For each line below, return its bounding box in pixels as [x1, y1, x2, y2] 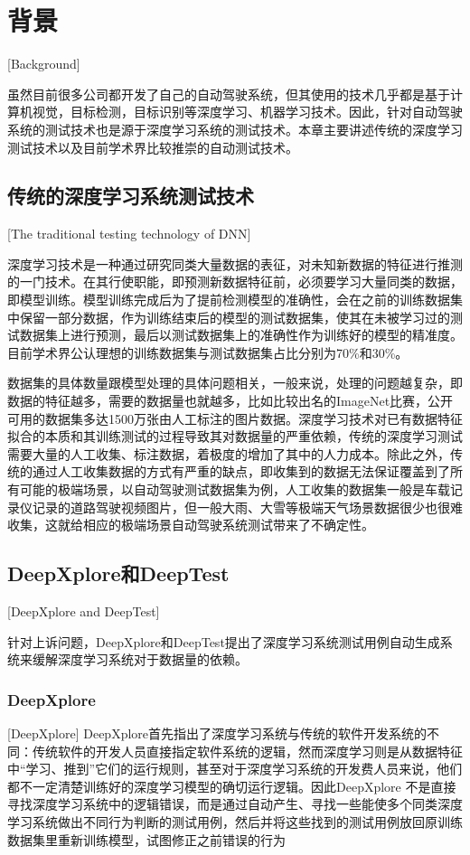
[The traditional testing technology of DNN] [7, 224, 251, 243]
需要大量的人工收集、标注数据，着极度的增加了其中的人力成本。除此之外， [7, 444, 450, 463]
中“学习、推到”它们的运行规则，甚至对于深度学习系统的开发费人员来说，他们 [7, 759, 463, 778]
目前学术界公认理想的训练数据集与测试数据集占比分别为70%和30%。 [7, 343, 409, 362]
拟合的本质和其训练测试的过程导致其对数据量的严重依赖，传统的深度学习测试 [7, 427, 463, 446]
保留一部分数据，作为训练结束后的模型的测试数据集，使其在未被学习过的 [19, 307, 450, 326]
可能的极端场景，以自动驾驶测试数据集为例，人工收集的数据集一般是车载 [19, 480, 450, 499]
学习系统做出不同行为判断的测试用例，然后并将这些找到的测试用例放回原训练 [7, 812, 463, 831]
